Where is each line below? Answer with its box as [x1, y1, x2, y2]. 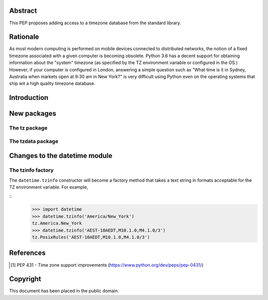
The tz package [9, 125, 48, 132]
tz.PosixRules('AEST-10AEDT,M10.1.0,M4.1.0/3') [32, 234, 150, 240]
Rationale [9, 33, 39, 41]
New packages [9, 109, 57, 118]
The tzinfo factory [9, 167, 54, 174]
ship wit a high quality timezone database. [9, 80, 95, 86]
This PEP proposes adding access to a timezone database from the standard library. [9, 20, 181, 26]
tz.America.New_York [32, 221, 82, 226]
